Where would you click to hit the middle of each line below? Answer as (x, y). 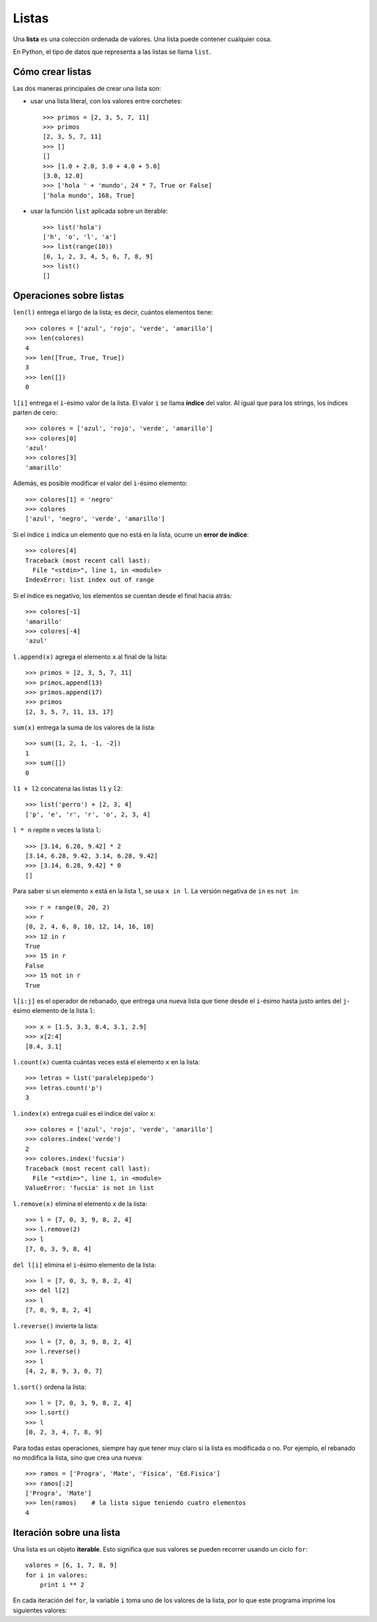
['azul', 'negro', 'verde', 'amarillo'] (95, 519)
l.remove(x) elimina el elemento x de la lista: (80, 1203)
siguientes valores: (40, 1610)
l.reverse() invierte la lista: (56, 1325)
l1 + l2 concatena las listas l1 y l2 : (68, 789)
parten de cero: (35, 412)
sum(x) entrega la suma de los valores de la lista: (84, 728)
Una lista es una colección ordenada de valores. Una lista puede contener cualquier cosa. (142, 39)
